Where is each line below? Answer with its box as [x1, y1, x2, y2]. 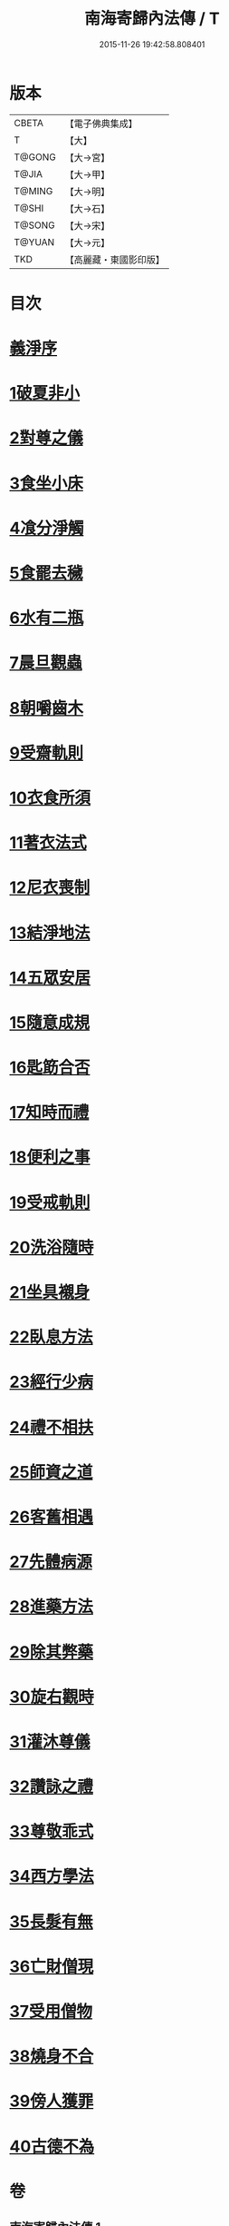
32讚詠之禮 [9, 1776, 93, 1797]
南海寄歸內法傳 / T [84, 8, 220, 29]
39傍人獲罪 [9, 2091, 94, 2112]
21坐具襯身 [9, 1282, 91, 1302]
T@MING [14, 184, 53, 197]
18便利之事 [9, 1147, 91, 1168]
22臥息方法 [9, 1327, 93, 1348]
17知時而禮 [9, 1103, 90, 1123]
